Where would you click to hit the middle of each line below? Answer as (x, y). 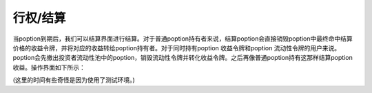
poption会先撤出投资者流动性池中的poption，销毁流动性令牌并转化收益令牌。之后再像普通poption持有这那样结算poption (183, 58)
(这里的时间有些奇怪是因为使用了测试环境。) (74, 80)
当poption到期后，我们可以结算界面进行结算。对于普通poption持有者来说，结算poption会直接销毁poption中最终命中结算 (183, 39)
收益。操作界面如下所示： (49, 67)
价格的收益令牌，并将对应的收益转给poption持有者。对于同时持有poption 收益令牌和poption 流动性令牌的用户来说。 (177, 48)
